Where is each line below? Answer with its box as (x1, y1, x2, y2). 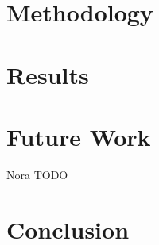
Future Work (6, 120, 151, 152)
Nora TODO (6, 166, 68, 182)
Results (6, 58, 89, 90)
